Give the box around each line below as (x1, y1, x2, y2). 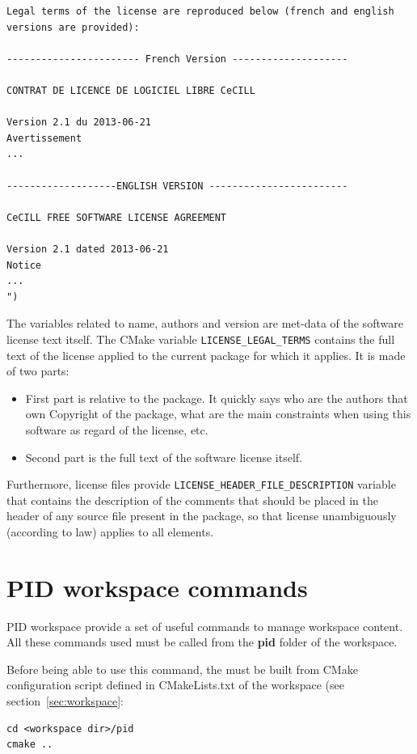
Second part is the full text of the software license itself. (25, 448, 302, 465)
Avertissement (6, 132, 82, 144)
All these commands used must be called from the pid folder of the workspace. (6, 633, 398, 650)
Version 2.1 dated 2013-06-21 (6, 243, 169, 255)
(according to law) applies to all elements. (6, 523, 214, 540)
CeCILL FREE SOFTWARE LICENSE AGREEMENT (6, 211, 227, 223)
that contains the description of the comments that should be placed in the (6, 491, 379, 508)
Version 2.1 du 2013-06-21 (6, 116, 151, 129)
